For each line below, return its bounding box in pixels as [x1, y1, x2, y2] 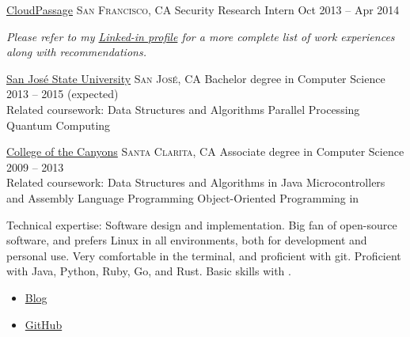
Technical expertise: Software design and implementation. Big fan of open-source [6, 216, 397, 233]
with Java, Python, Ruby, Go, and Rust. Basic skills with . [6, 263, 291, 279]
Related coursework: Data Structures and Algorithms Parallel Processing [6, 100, 360, 117]
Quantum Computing [6, 116, 111, 133]
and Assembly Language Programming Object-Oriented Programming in [6, 189, 359, 206]
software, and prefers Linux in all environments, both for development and [6, 232, 367, 248]
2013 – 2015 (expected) [6, 85, 119, 102]
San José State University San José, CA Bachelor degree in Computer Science [6, 70, 385, 86]
